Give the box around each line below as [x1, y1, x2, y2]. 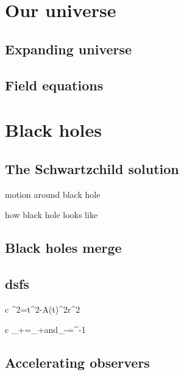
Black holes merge [5, 238, 122, 257]
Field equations [5, 75, 104, 94]
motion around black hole [5, 188, 101, 200]
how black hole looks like [5, 208, 98, 221]
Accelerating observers [5, 353, 150, 372]
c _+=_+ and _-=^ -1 [5, 323, 86, 336]
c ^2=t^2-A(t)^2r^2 [5, 302, 80, 315]
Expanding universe [5, 39, 132, 58]
